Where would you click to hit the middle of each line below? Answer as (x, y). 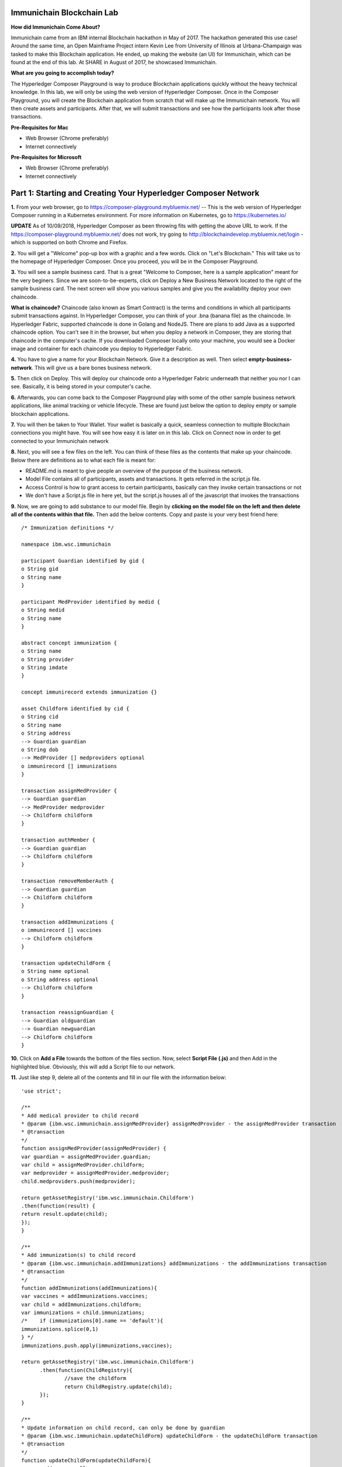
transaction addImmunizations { (68, 922)
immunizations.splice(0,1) (60, 1329)
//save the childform (95, 1378)
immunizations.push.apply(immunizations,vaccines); (97, 1346)
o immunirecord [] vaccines (61, 930)
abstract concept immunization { (69, 643)
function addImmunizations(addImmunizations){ (89, 1288)
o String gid (40, 569)
